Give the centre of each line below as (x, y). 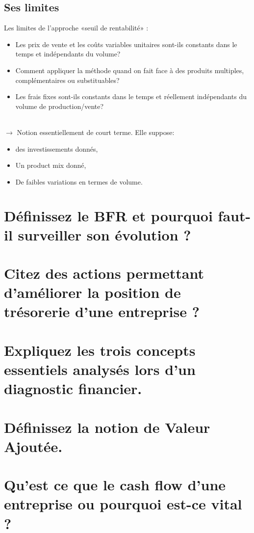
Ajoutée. (33, 446)
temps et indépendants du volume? (68, 54)
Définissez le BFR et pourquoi (108, 215)
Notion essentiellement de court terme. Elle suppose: (96, 132)
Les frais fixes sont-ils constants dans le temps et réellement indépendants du (131, 96)
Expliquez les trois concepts (100, 350)
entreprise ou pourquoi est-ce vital (123, 504)
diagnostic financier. (73, 388)
